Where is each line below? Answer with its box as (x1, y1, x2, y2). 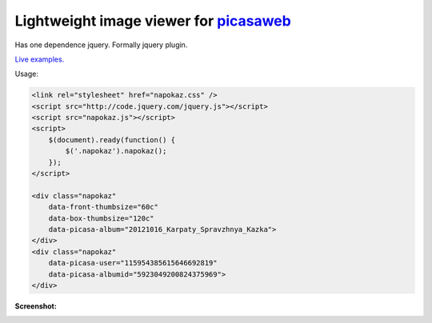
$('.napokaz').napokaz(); (65, 146, 167, 156)
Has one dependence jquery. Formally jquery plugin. (14, 40, 188, 50)
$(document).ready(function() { (48, 135, 176, 144)
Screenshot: (14, 301, 58, 311)
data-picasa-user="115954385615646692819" (48, 258, 218, 268)
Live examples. (14, 54, 65, 64)
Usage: (14, 69, 39, 79)
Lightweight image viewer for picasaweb (14, 12, 291, 30)
